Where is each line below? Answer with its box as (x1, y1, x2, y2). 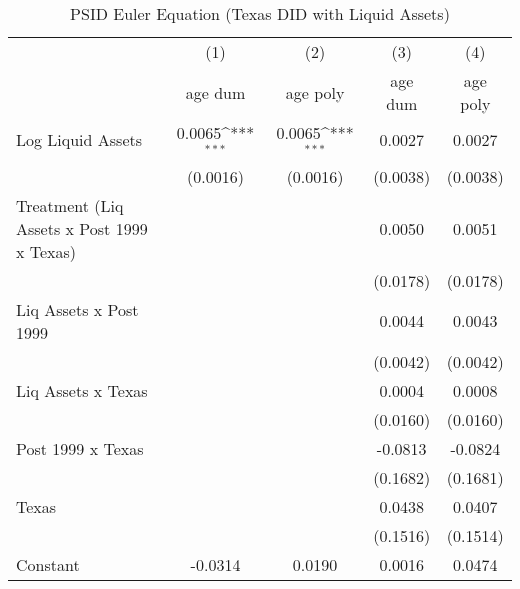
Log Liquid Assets (16, 128, 143, 152)
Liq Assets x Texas (16, 378, 148, 402)
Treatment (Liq (16, 193, 124, 217)
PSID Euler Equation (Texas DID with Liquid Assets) (70, 2, 450, 25)
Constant (16, 552, 80, 576)
